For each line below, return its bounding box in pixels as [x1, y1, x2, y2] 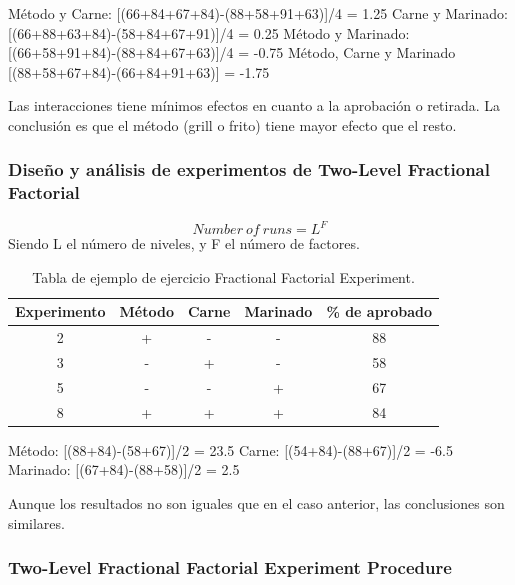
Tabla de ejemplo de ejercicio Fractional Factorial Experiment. [32, 266, 415, 287]
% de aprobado [326, 301, 433, 322]
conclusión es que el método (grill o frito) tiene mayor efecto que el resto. [8, 114, 457, 135]
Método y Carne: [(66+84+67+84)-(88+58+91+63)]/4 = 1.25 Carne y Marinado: [8, 3, 508, 23]
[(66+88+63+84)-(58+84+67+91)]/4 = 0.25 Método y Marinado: [8, 22, 410, 43]
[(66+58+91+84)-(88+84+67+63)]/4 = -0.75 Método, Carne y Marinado [8, 42, 456, 63]
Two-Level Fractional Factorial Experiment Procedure [8, 555, 452, 580]
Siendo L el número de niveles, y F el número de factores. [8, 233, 360, 254]
